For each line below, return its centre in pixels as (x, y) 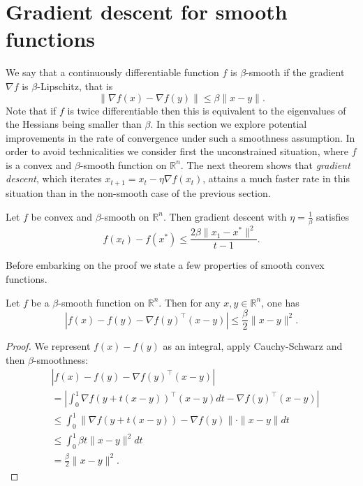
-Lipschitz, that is (75, 86)
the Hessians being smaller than (74, 124)
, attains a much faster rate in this (276, 178)
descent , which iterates (54, 178)
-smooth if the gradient (295, 72)
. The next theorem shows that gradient (265, 164)
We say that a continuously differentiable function (112, 72)
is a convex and (39, 164)
